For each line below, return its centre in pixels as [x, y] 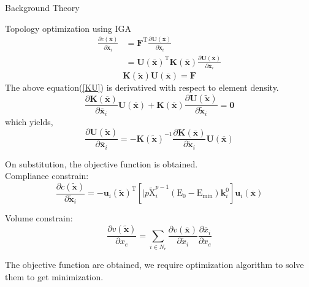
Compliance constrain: [47, 176]
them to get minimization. [54, 276]
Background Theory [42, 7]
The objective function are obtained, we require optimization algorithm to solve [154, 265]
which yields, [29, 121]
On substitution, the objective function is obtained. [101, 163]
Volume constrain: [39, 218]
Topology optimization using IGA [68, 28]
